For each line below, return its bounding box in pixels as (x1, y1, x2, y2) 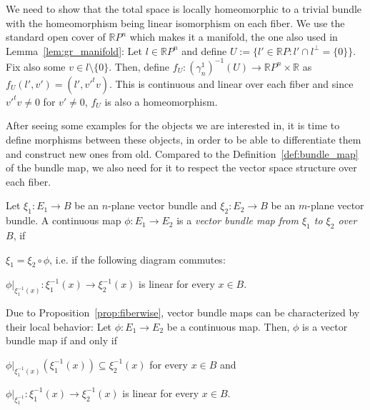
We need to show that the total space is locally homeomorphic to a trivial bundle (6, 1, 362, 16)
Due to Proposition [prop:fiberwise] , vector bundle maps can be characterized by (6, 305, 360, 320)
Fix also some (6, 59, 66, 74)
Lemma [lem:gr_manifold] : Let (6, 43, 142, 58)
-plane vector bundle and (108, 198, 217, 213)
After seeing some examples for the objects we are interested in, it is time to (6, 118, 340, 133)
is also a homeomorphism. (104, 94, 218, 109)
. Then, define (109, 59, 170, 74)
